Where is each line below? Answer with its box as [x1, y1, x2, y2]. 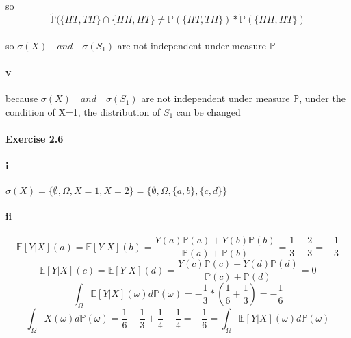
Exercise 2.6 [5, 132, 64, 146]
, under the [299, 91, 346, 106]
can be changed [176, 104, 241, 119]
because [5, 91, 38, 106]
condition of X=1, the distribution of [5, 104, 161, 119]
